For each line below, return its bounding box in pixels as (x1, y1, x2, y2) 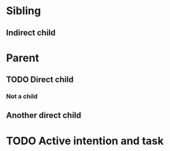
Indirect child (6, 28, 56, 38)
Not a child (6, 93, 38, 101)
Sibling (6, 4, 41, 18)
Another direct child (6, 110, 81, 120)
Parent (6, 51, 40, 64)
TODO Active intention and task (6, 134, 164, 147)
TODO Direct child (6, 75, 74, 85)
